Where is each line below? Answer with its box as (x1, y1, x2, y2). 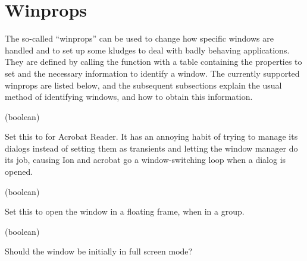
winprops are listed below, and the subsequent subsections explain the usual (5, 78, 282, 91)
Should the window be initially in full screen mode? (5, 245, 193, 257)
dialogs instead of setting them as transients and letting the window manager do (5, 141, 298, 154)
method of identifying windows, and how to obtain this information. (5, 90, 253, 103)
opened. (5, 165, 33, 178)
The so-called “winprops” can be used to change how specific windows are (5, 32, 274, 45)
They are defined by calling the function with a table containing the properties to (5, 55, 302, 68)
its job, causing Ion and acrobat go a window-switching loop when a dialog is (5, 153, 286, 166)
